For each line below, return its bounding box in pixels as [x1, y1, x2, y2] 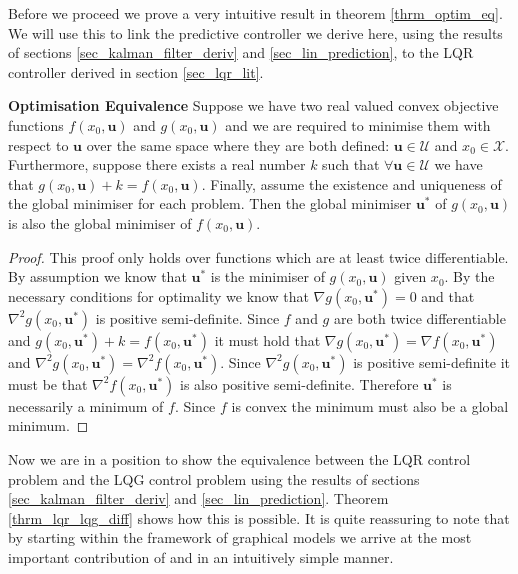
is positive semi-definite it [353, 351, 511, 372]
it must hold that [214, 329, 321, 350]
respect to [8, 134, 69, 155]
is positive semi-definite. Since [95, 307, 280, 328]
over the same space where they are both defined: [86, 134, 390, 155]
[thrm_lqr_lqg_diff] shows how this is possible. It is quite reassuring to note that [8, 507, 510, 528]
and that [421, 285, 475, 306]
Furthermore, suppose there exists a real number [8, 154, 306, 175]
